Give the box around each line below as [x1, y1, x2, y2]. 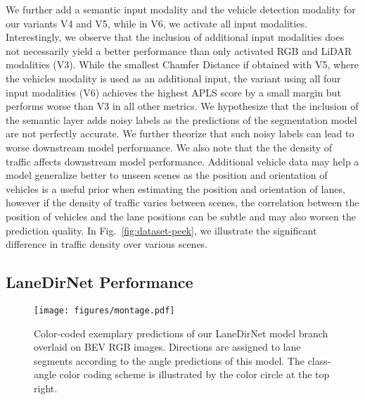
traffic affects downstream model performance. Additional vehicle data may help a [6, 154, 359, 168]
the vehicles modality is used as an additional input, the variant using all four [6, 70, 341, 85]
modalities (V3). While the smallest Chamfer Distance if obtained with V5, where [6, 57, 359, 72]
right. [34, 380, 58, 395]
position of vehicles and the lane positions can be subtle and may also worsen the [6, 208, 356, 223]
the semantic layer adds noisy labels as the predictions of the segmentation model [6, 112, 357, 127]
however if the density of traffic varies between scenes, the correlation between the [6, 195, 359, 210]
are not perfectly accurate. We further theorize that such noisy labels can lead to [6, 126, 354, 141]
